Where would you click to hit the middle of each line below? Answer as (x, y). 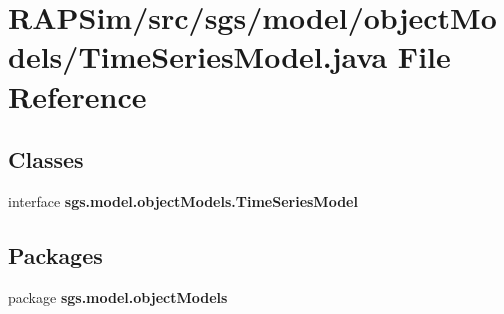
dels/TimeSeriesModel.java (198, 56)
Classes (46, 159)
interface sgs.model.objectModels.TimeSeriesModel (183, 200)
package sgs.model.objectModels (118, 296)
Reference (77, 95)
